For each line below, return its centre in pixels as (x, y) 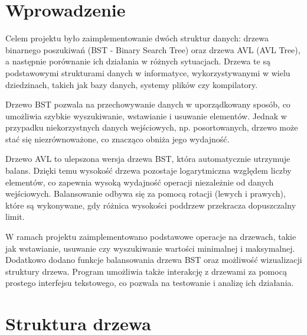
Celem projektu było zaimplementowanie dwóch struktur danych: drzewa (137, 38)
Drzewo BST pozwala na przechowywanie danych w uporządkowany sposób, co (148, 104)
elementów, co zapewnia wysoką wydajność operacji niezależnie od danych (140, 182)
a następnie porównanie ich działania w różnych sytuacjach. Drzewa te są (138, 61)
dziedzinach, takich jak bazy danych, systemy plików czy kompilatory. (132, 84)
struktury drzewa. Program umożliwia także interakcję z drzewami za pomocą (146, 271)
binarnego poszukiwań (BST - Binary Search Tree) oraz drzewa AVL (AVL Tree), (153, 49)
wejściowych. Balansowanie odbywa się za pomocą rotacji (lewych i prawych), (146, 193)
